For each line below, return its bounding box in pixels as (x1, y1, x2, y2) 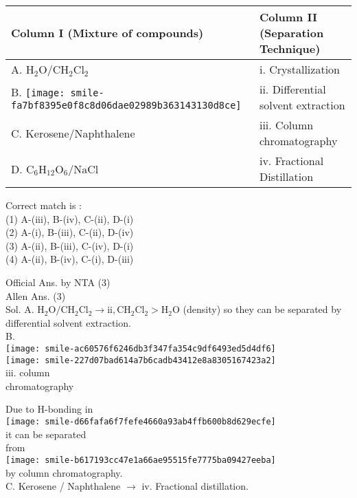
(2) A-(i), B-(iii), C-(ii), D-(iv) (5, 225, 134, 239)
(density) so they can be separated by (183, 302, 342, 316)
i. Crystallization (259, 61, 340, 77)
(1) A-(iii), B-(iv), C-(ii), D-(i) (5, 211, 134, 226)
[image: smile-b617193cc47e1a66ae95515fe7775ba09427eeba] (5, 455, 276, 465)
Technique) (259, 41, 321, 56)
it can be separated (5, 426, 87, 441)
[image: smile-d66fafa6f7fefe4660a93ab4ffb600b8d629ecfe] (5, 417, 276, 427)
